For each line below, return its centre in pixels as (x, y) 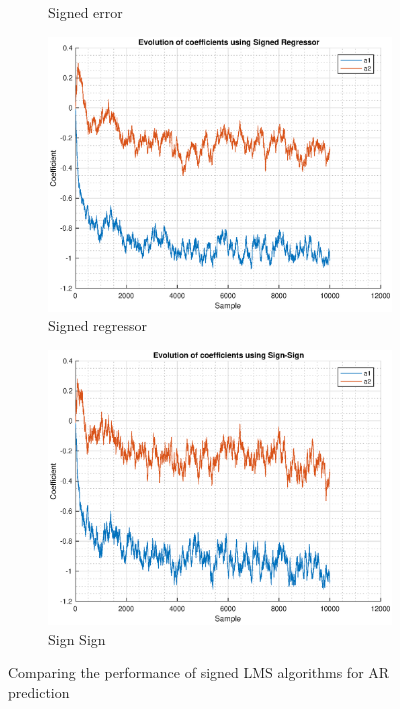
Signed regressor (98, 325)
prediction (39, 691)
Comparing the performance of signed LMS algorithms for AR (199, 672)
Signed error (85, 12)
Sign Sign (77, 638)
